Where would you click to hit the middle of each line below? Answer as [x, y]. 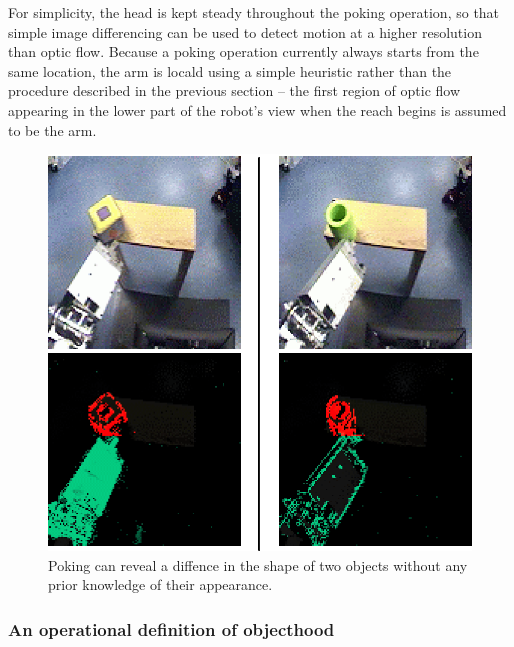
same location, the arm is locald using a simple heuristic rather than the [230, 70]
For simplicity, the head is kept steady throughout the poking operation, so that [254, 12]
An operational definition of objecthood [171, 628]
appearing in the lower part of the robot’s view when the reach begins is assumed [257, 109]
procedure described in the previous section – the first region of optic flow [234, 90]
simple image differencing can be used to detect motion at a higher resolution [245, 31]
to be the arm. [52, 129]
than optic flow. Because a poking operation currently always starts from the [243, 51]
